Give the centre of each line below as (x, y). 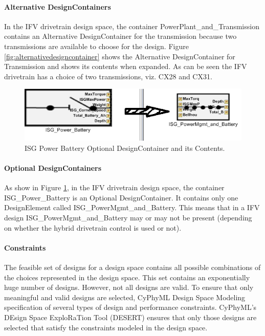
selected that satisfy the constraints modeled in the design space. (106, 327)
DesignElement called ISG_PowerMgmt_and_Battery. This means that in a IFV (132, 207)
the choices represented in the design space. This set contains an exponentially (127, 277)
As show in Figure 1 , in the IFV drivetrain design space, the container (114, 187)
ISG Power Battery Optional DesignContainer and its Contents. (125, 148)
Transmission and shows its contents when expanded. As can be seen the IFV (126, 66)
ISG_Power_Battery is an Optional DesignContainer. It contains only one (121, 197)
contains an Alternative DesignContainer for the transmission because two (120, 36)
